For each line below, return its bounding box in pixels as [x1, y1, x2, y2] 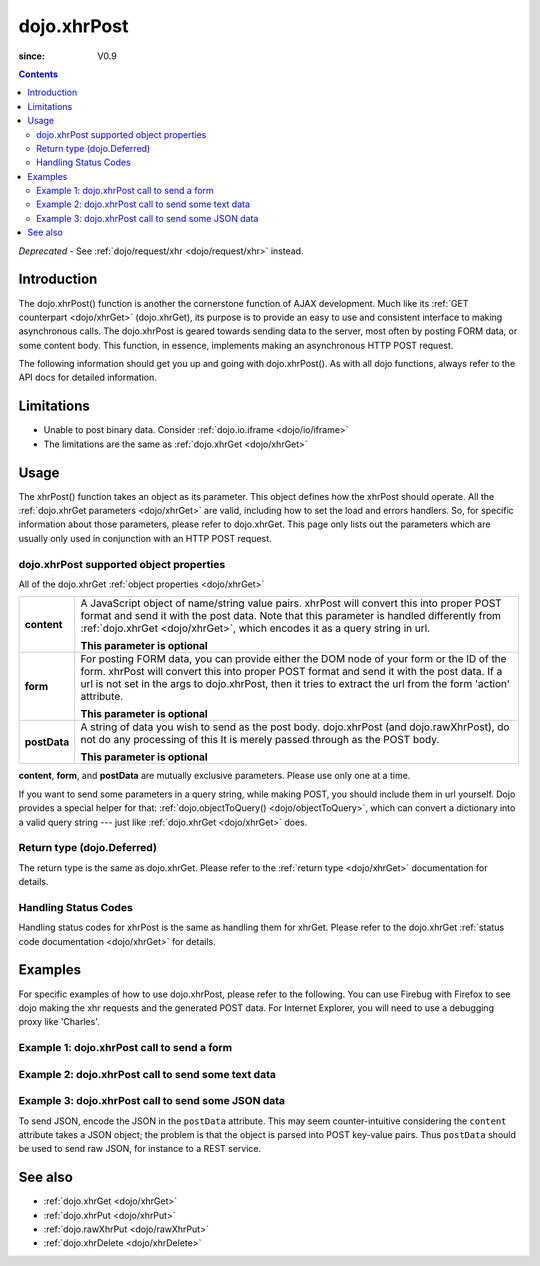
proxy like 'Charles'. [18, 1016, 100, 1028]
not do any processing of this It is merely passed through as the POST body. [80, 733, 440, 747]
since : [18, 50, 45, 62]
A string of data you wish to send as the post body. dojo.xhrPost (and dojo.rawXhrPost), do [80, 720, 510, 734]
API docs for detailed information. [18, 371, 157, 384]
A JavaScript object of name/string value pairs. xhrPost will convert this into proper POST [80, 596, 502, 610]
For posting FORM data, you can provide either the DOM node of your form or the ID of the [80, 652, 507, 666]
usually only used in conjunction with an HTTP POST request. [18, 532, 272, 544]
